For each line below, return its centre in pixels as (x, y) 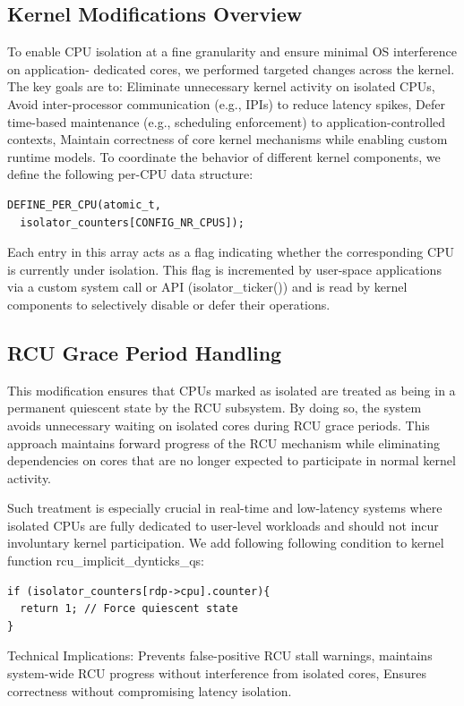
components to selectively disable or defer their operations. (169, 304)
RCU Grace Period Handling (145, 352)
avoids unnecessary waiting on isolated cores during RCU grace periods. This (219, 425)
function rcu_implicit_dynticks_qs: (106, 561)
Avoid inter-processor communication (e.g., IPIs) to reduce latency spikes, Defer (226, 103)
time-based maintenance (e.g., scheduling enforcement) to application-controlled (227, 121)
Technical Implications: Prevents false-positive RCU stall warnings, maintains (220, 655)
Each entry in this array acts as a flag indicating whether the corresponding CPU (231, 252)
